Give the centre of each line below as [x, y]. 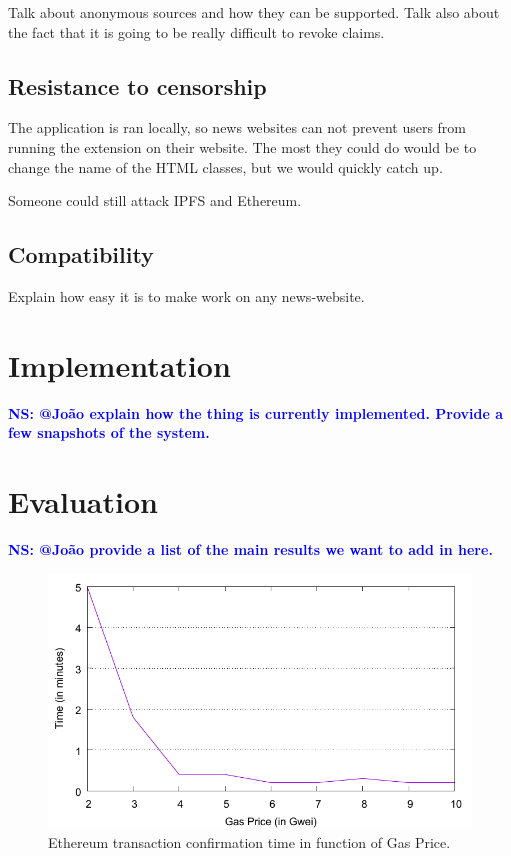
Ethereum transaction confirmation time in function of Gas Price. [249, 841]
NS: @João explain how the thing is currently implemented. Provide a [255, 412]
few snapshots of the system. [109, 432]
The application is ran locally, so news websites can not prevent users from [237, 127]
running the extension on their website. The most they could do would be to [242, 146]
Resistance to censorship [137, 85]
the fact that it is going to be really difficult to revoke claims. [196, 31]
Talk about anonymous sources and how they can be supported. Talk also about [254, 12]
